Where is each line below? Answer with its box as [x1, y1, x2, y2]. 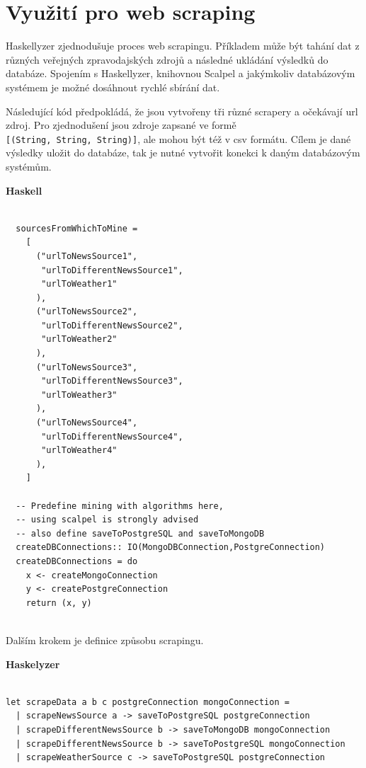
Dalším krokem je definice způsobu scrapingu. [6, 632, 204, 647]
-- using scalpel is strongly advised [16, 515, 199, 525]
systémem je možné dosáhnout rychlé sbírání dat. [6, 79, 220, 94]
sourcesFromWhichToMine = [16, 223, 138, 234]
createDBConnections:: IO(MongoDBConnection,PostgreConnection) [16, 542, 326, 553]
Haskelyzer [6, 656, 60, 671]
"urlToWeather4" [41, 445, 118, 456]
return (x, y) [25, 597, 92, 608]
